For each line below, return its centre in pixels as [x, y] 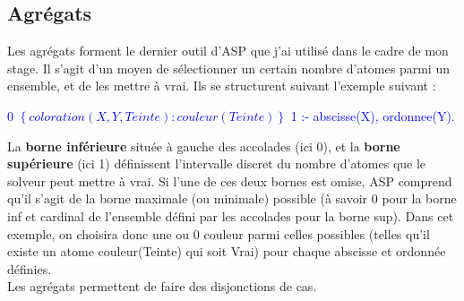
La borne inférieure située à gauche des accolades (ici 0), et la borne [204, 146]
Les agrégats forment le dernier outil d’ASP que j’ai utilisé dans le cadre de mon [228, 51]
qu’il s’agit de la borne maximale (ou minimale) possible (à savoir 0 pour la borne [232, 198]
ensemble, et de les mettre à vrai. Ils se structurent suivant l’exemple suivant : [222, 86]
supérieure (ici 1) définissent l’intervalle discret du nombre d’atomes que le [217, 163]
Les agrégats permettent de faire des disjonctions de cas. [162, 286]
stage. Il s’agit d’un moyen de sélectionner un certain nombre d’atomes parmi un [228, 68]
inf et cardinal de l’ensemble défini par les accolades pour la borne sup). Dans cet [231, 215]
